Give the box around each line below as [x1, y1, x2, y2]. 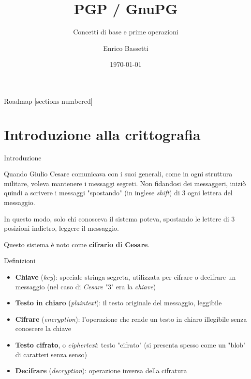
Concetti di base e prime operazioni [73, 27, 178, 37]
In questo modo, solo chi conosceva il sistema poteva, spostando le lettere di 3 [4, 213, 235, 223]
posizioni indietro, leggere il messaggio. [4, 223, 119, 233]
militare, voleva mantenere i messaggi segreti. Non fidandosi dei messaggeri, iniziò [4, 178, 246, 188]
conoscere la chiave [15, 323, 71, 333]
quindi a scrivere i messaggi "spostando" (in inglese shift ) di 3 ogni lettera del [4, 188, 233, 198]
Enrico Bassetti [103, 43, 148, 53]
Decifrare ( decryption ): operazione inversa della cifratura [15, 365, 187, 376]
